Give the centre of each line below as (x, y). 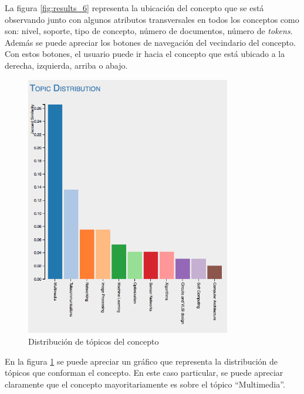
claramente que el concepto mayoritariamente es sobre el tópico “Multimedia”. (145, 384)
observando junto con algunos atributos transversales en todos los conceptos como (152, 19)
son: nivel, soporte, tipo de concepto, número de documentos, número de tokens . (149, 31)
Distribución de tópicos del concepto (94, 341)
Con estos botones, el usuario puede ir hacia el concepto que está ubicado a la (145, 54)
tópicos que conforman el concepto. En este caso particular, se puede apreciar (144, 373)
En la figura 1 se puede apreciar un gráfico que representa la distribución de (141, 361)
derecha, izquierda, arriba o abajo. (66, 65)
